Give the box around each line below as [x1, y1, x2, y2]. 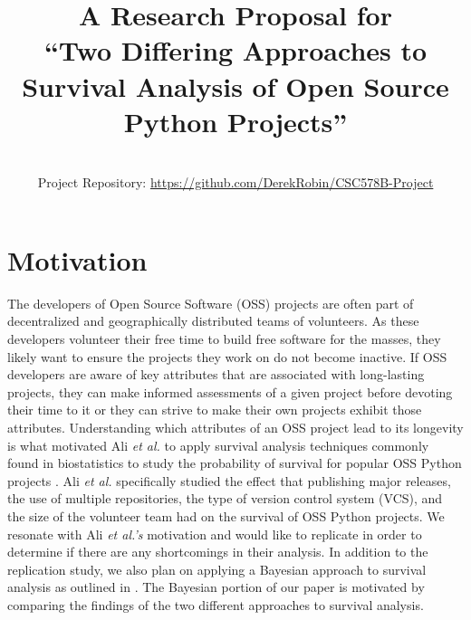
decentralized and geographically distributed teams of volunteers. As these [7, 311, 419, 330]
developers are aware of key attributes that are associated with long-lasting [7, 365, 425, 384]
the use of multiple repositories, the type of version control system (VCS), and [7, 489, 443, 508]
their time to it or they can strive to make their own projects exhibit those [7, 400, 422, 419]
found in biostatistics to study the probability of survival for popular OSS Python [7, 453, 462, 472]
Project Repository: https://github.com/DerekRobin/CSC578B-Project [37, 173, 434, 192]
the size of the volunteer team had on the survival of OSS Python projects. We [7, 506, 445, 525]
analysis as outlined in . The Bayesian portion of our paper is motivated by [7, 577, 425, 596]
